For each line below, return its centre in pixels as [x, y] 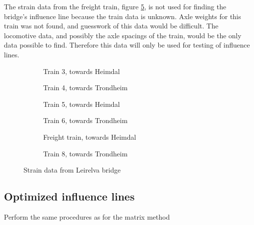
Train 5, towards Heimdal [82, 104]
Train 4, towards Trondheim [86, 87]
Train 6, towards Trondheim [86, 120]
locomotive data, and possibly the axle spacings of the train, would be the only [123, 35]
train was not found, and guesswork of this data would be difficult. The [111, 26]
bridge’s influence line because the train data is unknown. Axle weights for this [123, 16]
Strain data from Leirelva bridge [72, 170]
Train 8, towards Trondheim [86, 153]
